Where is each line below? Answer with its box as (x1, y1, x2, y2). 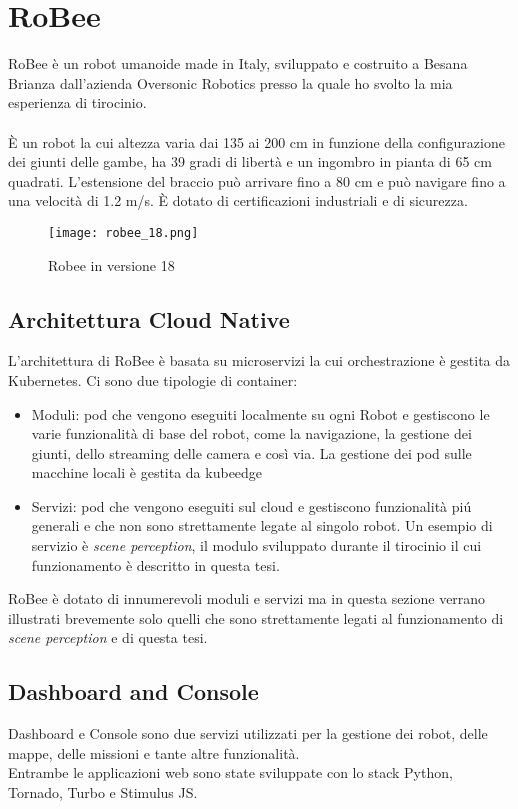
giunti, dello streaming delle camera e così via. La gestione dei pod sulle (31, 442, 472, 463)
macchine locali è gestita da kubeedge (31, 462, 263, 483)
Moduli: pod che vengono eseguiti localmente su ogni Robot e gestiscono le (31, 403, 490, 424)
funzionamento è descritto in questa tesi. (31, 554, 280, 575)
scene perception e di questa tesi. (8, 627, 208, 648)
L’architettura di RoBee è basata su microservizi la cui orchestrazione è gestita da (8, 350, 511, 371)
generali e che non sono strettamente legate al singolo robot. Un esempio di (31, 515, 493, 536)
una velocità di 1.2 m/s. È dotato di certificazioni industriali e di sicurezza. (8, 190, 468, 211)
